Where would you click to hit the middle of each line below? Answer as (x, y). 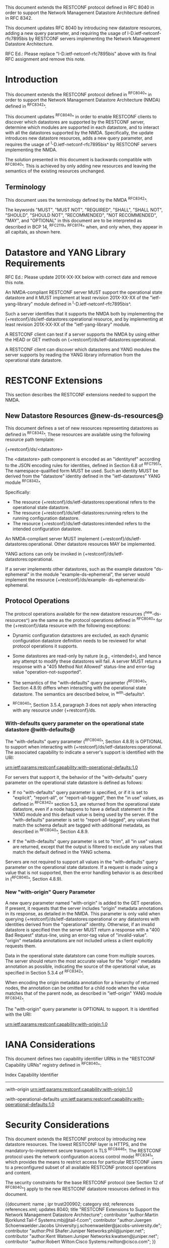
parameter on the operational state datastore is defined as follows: (74, 782)
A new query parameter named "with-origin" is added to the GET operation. (83, 903)
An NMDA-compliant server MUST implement (52, 538)
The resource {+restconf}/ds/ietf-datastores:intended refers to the (81, 523)
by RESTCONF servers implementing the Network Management (94, 38)
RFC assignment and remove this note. (45, 59)
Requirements (35, 263)
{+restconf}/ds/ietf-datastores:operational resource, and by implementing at (84, 319)
